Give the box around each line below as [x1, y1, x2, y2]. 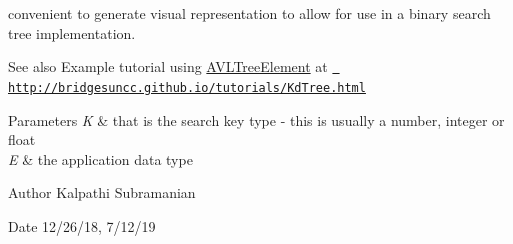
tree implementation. [8, 22, 136, 43]
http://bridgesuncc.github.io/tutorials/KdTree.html [8, 80, 366, 95]
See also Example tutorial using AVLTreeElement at [8, 56, 328, 77]
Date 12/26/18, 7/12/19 [8, 215, 156, 236]
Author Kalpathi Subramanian [8, 182, 196, 203]
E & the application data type [8, 148, 193, 169]
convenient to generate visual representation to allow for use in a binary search [8, 3, 491, 23]
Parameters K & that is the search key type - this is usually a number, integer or [8, 109, 505, 130]
